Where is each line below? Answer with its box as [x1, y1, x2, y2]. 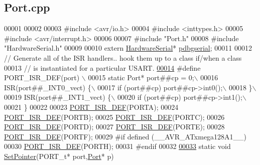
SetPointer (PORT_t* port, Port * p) [4, 150, 114, 161]
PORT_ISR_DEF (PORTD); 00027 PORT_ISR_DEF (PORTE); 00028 [4, 121, 225, 132]
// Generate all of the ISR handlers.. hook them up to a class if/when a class [4, 52, 242, 63]
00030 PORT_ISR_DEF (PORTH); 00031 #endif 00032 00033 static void [4, 141, 231, 151]
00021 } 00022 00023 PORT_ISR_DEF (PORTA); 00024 [4, 101, 179, 112]
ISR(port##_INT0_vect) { [4, 82, 91, 92]
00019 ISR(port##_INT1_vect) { [4, 92, 111, 102]
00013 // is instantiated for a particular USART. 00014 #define [4, 62, 201, 73]
